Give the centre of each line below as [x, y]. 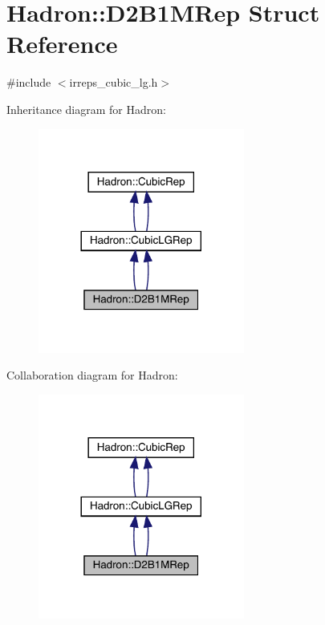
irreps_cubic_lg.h [114, 82]
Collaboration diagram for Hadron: [92, 375]
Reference [62, 44]
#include [29, 82]
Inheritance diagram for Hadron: [86, 109]
